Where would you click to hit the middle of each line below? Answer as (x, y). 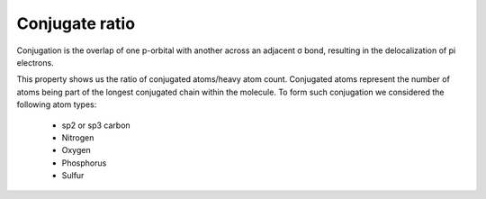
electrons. (35, 62)
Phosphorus (84, 163)
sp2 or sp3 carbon (96, 125)
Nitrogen (78, 137)
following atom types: (57, 104)
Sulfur (73, 176)
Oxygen (76, 150)
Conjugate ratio (76, 23)
